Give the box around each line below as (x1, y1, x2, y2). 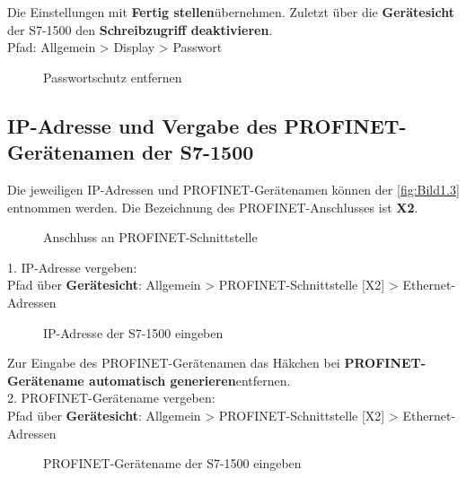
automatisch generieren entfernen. (89, 370, 291, 389)
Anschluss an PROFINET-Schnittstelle (43, 228, 258, 247)
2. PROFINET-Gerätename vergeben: (7, 388, 215, 407)
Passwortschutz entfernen (43, 67, 182, 86)
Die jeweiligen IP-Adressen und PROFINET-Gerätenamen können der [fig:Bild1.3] (7, 179, 460, 198)
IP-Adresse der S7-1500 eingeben (43, 323, 224, 342)
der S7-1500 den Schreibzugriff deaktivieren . (7, 20, 273, 39)
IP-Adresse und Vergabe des (7, 111, 277, 139)
